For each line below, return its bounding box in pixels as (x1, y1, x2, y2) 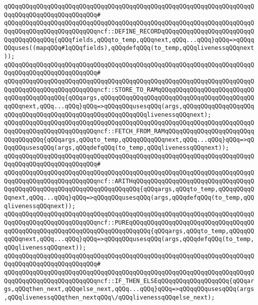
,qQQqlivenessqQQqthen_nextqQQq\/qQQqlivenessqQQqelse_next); (4, 294, 215, 301)
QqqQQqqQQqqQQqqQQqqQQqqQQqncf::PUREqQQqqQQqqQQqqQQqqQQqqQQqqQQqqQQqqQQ (4, 219, 255, 227)
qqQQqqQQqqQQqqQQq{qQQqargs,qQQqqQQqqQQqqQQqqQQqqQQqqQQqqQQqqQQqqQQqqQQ (4, 94, 255, 102)
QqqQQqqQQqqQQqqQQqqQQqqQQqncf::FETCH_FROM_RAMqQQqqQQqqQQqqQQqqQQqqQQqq (4, 127, 255, 135)
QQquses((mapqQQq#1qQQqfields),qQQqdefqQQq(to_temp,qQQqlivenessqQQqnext (4, 44, 255, 52)
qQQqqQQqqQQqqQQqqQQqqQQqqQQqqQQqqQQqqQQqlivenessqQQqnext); (4, 111, 212, 118)
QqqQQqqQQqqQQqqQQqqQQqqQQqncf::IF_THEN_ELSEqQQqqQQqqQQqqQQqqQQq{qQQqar (4, 277, 255, 285)
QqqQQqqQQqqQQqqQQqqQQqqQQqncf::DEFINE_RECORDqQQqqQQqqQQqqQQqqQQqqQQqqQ (4, 27, 255, 35)
